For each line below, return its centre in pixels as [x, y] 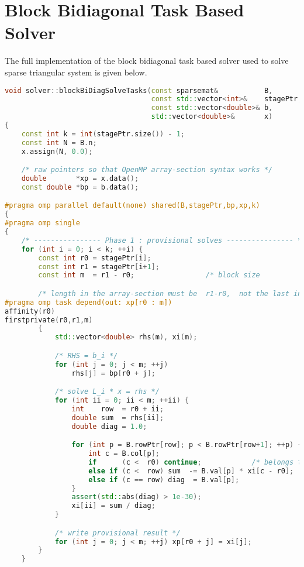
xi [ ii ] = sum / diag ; [113, 506]
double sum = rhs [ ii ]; [118, 417]
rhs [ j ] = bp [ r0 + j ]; [113, 373]
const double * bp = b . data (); [80, 187]
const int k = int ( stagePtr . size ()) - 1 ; [103, 134]
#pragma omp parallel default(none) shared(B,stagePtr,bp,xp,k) [132, 206]
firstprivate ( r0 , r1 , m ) [49, 320]
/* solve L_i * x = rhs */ [107, 392]
